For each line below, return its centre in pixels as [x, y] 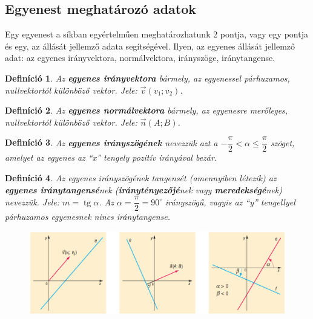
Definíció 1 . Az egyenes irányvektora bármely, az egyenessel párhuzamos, [147, 78]
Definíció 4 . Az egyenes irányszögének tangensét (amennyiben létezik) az [141, 178]
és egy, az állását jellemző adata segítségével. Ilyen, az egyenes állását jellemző [150, 46]
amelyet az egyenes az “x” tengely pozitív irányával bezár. [111, 157]
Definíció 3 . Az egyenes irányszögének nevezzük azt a [111, 142]
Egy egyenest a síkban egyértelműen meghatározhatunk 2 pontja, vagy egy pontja [156, 34]
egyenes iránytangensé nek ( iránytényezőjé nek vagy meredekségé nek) [143, 189]
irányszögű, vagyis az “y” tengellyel [230, 201]
